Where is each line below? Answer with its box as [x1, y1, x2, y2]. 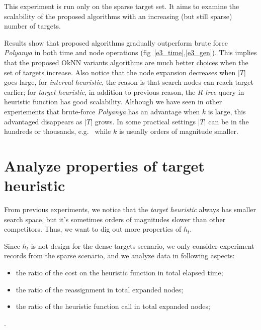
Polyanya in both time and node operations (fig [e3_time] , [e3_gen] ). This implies [4, 47, 257, 58]
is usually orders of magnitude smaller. [119, 126, 238, 136]
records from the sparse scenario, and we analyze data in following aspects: [4, 250, 235, 261]
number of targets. [4, 21, 61, 31]
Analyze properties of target [4, 155, 205, 176]
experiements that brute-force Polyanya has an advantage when [4, 106, 200, 116]
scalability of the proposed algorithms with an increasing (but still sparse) [4, 11, 232, 21]
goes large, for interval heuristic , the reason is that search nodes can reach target [4, 77, 253, 87]
